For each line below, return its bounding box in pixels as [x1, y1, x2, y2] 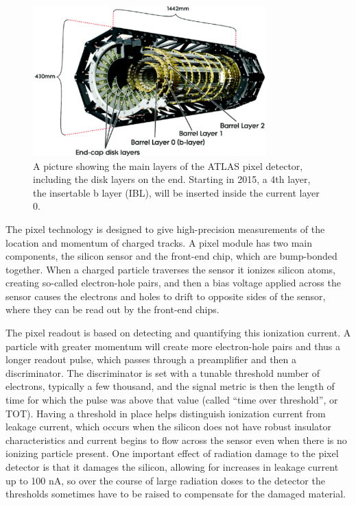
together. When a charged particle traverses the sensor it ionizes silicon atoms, [5, 262, 335, 276]
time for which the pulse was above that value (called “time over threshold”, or [5, 393, 338, 407]
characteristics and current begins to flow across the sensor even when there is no [5, 432, 347, 447]
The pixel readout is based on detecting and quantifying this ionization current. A [5, 325, 351, 340]
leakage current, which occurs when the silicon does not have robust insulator [5, 419, 332, 434]
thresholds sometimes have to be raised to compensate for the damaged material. [5, 486, 346, 501]
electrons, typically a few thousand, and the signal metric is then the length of [5, 379, 335, 393]
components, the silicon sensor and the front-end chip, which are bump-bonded [5, 249, 337, 263]
